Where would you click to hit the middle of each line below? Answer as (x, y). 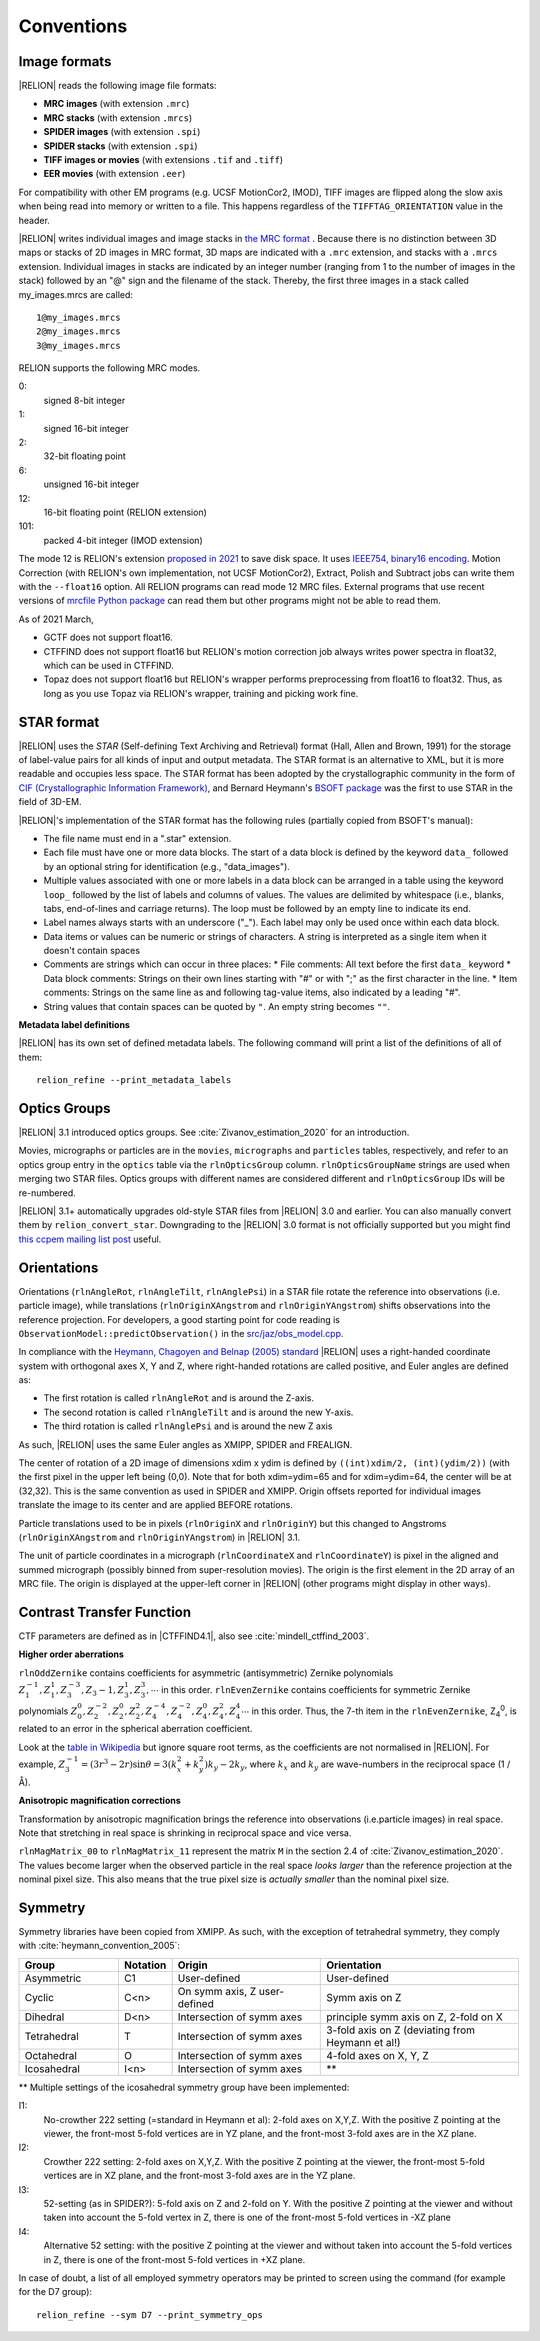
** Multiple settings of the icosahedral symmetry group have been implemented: (184, 2087)
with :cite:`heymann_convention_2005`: (99, 1946)
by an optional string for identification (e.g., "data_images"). (166, 866)
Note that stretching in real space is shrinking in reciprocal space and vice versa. (185, 1832)
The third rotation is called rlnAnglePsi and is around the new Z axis (188, 1426)
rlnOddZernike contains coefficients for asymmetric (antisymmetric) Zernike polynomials (206, 1672)
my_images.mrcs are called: (76, 294)
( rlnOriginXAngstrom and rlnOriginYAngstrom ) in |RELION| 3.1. (159, 1537)
